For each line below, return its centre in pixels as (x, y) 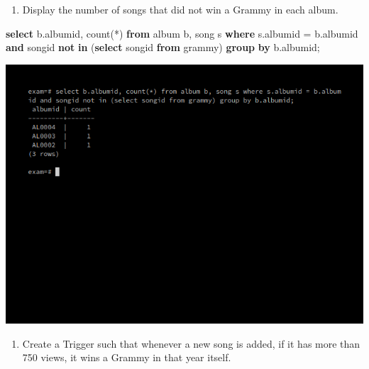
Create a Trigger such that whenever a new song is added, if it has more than (191, 343)
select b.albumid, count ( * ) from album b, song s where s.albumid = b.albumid (182, 33)
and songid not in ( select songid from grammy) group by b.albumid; (163, 47)
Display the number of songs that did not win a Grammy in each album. (180, 9)
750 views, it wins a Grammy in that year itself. (127, 357)
